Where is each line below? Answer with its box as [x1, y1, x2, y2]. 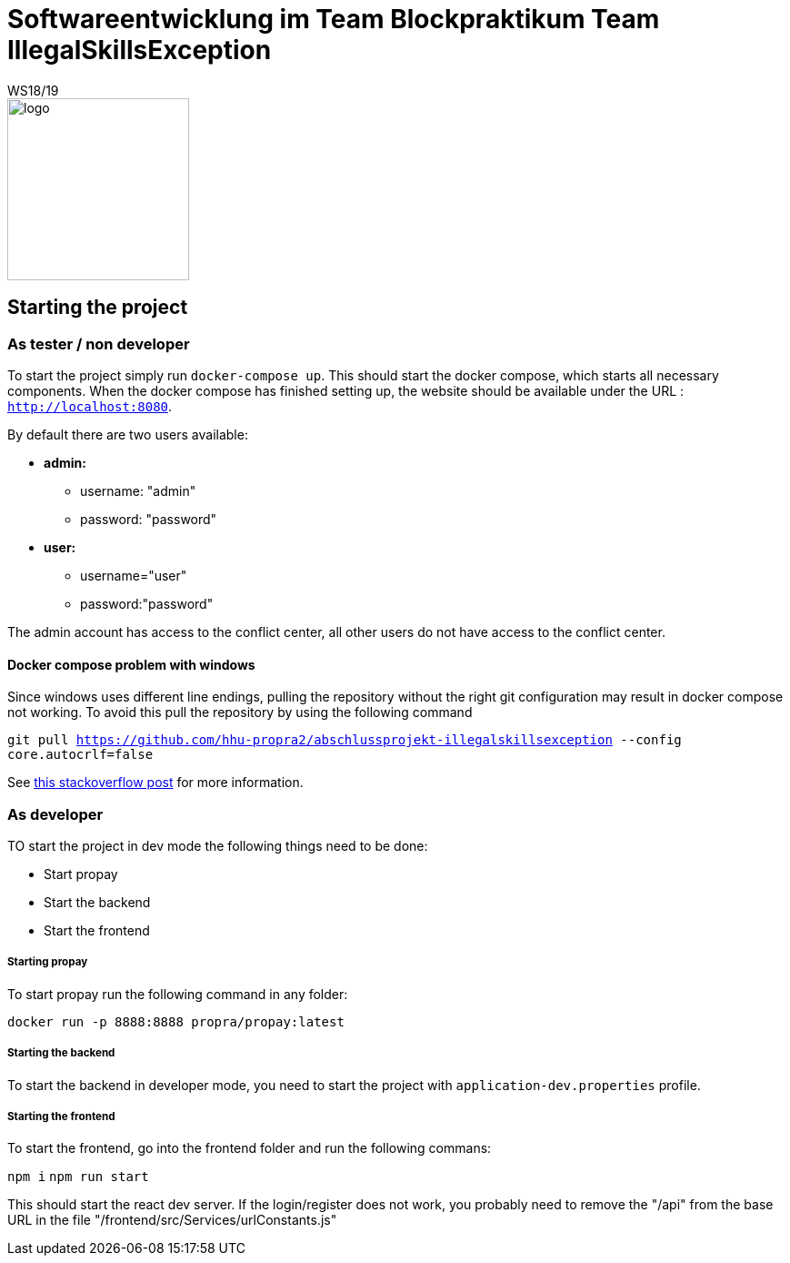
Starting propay [7, 955, 88, 969]
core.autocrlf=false [7, 747, 154, 763]
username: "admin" [80, 482, 196, 499]
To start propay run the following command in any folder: [7, 985, 348, 1002]
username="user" [80, 567, 187, 583]
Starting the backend [7, 1046, 115, 1060]
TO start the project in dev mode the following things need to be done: [7, 837, 428, 854]
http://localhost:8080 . [7, 398, 173, 414]
